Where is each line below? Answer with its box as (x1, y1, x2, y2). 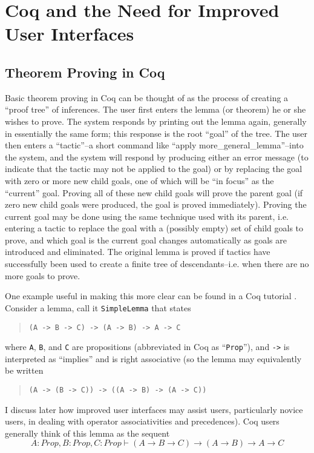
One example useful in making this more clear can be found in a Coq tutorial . (5, 289, 297, 302)
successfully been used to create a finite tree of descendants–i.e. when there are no (5, 257, 309, 270)
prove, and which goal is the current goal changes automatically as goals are (5, 233, 287, 246)
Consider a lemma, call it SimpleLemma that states (5, 301, 191, 314)
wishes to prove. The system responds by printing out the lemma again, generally (5, 114, 307, 127)
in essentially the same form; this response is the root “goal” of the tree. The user (5, 127, 308, 139)
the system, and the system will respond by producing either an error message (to (5, 150, 309, 163)
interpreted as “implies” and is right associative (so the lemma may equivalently (5, 352, 302, 365)
